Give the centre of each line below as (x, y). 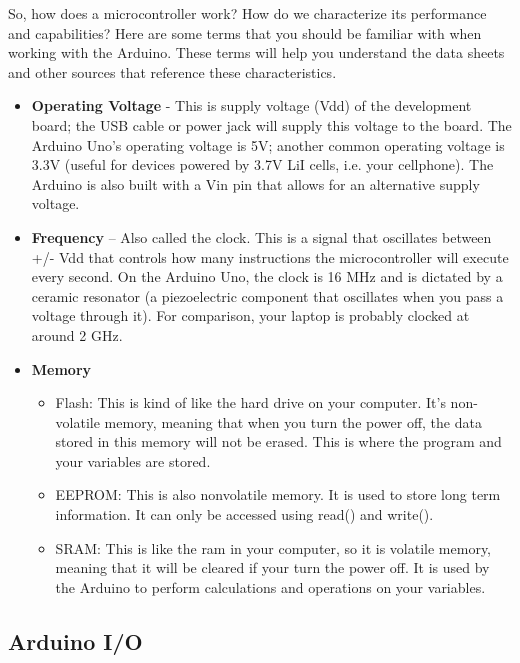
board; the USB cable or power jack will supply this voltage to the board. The (271, 124)
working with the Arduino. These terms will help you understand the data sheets (256, 52)
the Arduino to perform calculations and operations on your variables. (270, 586)
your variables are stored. (133, 460)
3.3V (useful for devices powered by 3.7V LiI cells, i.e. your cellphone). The (262, 164)
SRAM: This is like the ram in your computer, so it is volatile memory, (273, 547)
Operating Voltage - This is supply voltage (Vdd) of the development (251, 105)
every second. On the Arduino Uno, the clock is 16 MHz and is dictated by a (267, 276)
